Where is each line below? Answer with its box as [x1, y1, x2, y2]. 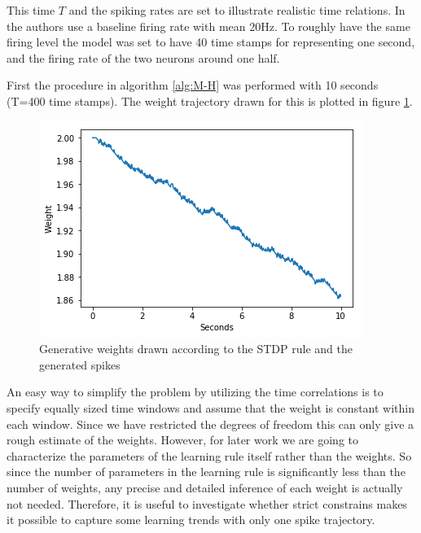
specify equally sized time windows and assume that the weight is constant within [7, 399, 415, 416]
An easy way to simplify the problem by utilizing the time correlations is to [7, 383, 384, 400]
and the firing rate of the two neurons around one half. [7, 49, 280, 66]
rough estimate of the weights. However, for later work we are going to [7, 431, 358, 448]
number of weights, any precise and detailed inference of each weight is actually [7, 478, 403, 496]
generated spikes [39, 356, 121, 373]
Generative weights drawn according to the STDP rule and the [39, 340, 353, 357]
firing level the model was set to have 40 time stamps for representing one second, [7, 33, 415, 50]
